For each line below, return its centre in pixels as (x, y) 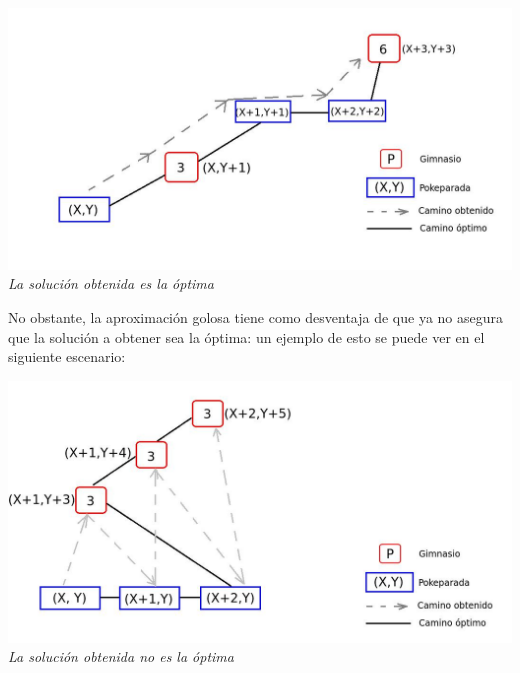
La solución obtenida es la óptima (111, 283)
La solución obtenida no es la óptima (121, 656)
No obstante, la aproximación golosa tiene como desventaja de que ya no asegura (256, 317)
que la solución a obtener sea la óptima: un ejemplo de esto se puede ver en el (246, 336)
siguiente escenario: (67, 356)
